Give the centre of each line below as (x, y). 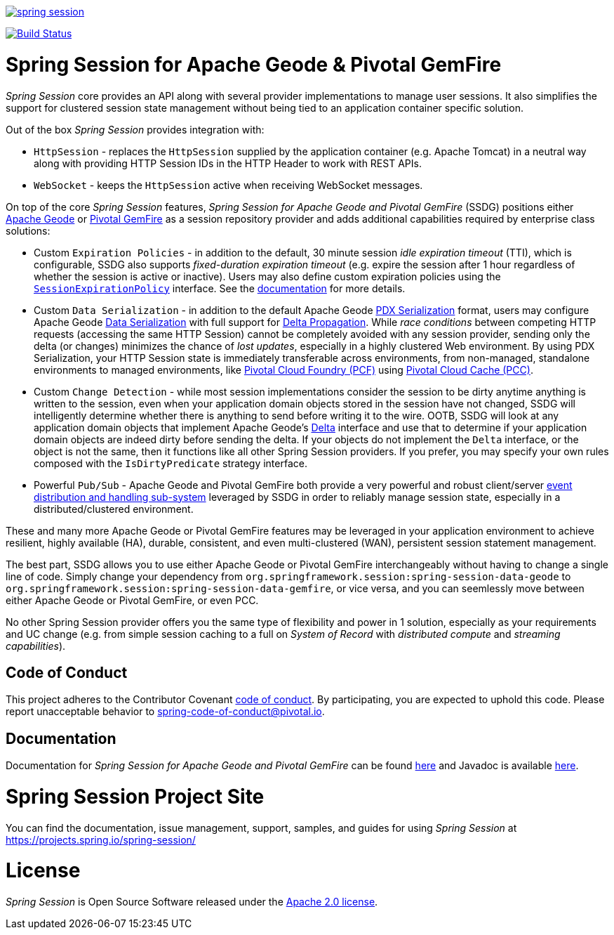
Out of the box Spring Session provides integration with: (135, 129)
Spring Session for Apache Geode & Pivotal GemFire (254, 64)
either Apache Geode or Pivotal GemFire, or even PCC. (132, 600)
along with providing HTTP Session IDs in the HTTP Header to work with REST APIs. (228, 163)
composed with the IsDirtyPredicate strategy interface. (171, 463)
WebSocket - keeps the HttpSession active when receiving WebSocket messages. (228, 185)
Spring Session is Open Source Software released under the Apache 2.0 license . (192, 902)
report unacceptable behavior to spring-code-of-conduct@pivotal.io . (165, 712)
